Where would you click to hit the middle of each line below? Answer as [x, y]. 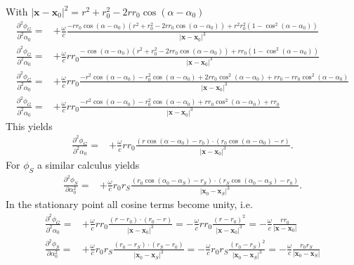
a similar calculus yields [88, 164]
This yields [29, 125]
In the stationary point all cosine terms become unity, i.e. [129, 204]
